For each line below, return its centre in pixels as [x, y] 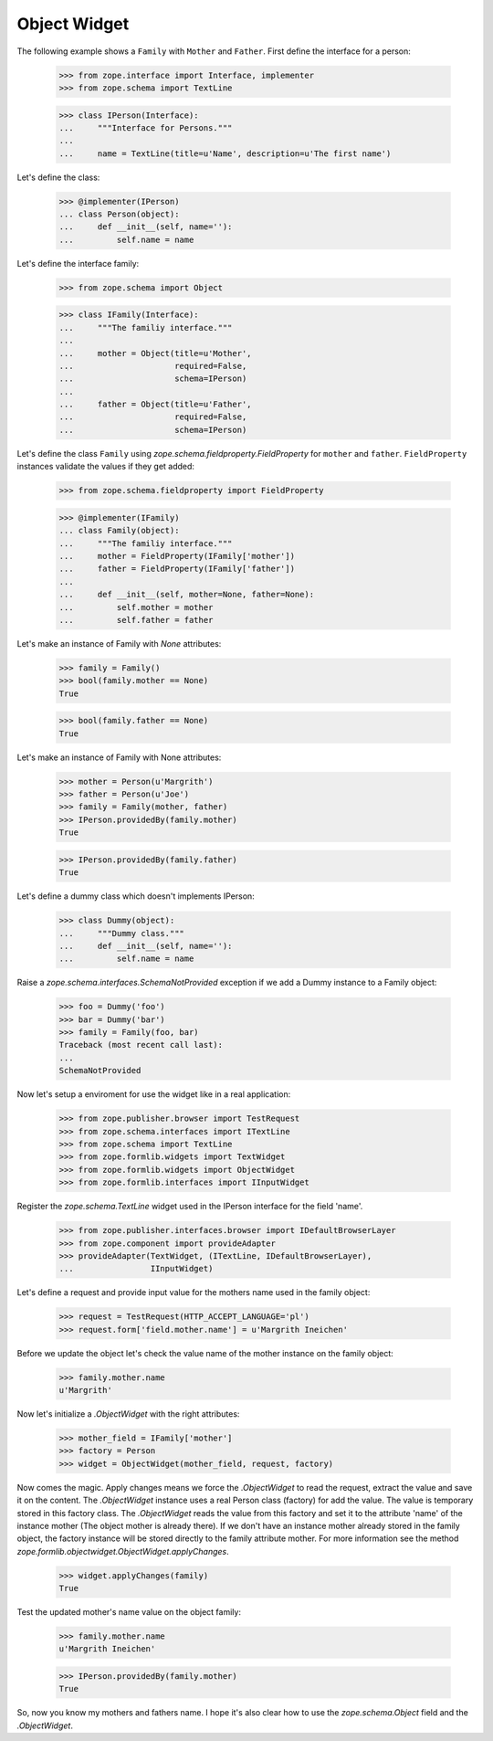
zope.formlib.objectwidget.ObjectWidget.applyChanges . [123, 1551]
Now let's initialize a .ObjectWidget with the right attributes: [128, 1414]
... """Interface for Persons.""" [146, 127]
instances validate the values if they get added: [106, 467]
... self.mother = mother [136, 607]
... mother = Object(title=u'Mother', [155, 353]
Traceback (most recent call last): [141, 1045]
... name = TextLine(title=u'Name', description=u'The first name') [225, 153]
